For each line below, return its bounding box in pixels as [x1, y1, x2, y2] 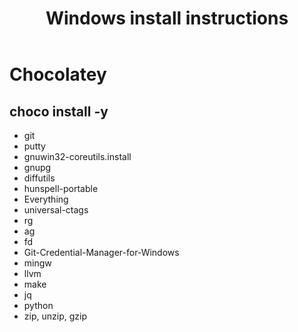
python [23, 300, 54, 311]
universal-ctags [23, 204, 89, 216]
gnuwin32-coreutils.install [23, 151, 132, 162]
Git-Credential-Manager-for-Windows [23, 247, 180, 258]
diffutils [23, 172, 56, 184]
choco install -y [9, 103, 109, 120]
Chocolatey [9, 63, 107, 86]
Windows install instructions [45, 7, 289, 30]
